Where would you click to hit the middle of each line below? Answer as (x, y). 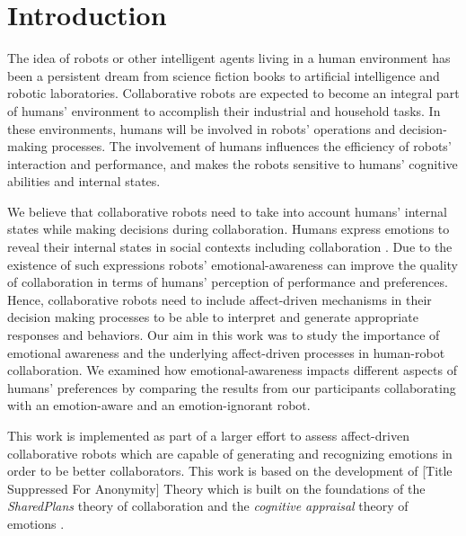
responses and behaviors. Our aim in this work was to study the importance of (224, 335)
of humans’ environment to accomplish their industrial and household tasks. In (224, 110)
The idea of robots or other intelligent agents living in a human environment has (229, 58)
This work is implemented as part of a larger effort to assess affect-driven (208, 435)
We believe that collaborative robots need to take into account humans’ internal (227, 211)
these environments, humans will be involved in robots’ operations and (202, 128)
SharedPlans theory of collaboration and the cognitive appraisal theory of (208, 506)
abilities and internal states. (84, 181)
